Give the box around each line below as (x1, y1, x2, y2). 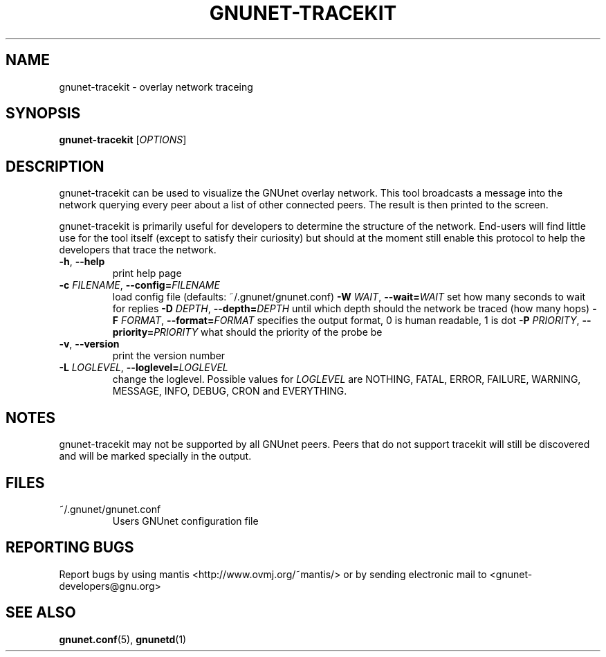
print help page (112, 267, 182, 280)
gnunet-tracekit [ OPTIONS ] (59, 134, 187, 146)
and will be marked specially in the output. (59, 450, 252, 462)
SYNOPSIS (6, 105, 81, 123)
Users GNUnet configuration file (112, 514, 259, 527)
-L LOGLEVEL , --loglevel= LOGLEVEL (59, 361, 228, 374)
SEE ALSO (6, 604, 76, 622)
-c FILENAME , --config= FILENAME (59, 279, 220, 291)
